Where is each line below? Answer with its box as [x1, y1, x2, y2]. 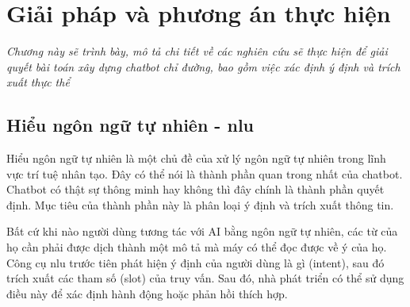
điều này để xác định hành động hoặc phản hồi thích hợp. [6, 285, 288, 301]
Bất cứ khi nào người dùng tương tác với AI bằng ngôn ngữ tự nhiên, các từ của [6, 223, 398, 240]
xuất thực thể [6, 74, 70, 90]
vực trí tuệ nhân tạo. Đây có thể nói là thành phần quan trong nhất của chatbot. [6, 165, 403, 182]
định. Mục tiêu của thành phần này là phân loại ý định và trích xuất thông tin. [6, 196, 394, 213]
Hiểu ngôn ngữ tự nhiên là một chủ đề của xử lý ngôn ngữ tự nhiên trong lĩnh [6, 150, 386, 167]
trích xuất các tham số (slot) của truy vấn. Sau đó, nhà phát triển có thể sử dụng [6, 270, 404, 286]
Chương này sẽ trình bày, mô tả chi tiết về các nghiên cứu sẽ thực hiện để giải [6, 43, 388, 59]
